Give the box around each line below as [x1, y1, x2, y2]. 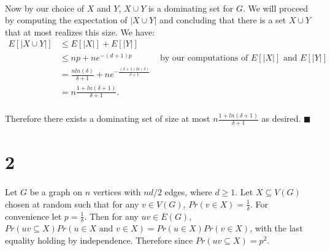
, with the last [250, 222, 303, 234]
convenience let [5, 209, 62, 222]
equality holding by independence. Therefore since [5, 233, 193, 246]
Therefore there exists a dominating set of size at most [5, 112, 210, 125]
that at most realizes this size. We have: [5, 25, 155, 38]
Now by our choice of [5, 1, 85, 14]
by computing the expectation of [5, 13, 128, 26]
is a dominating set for [148, 1, 234, 14]
